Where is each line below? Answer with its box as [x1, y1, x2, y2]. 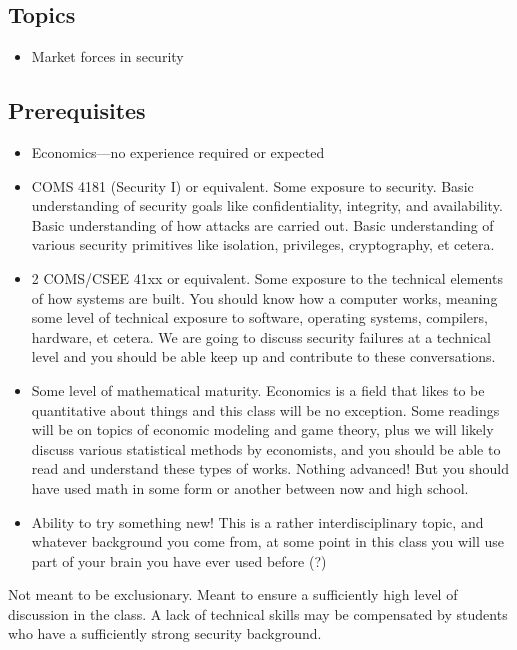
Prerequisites [8, 95, 146, 126]
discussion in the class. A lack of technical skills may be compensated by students [8, 603, 508, 624]
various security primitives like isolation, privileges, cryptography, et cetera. [31, 234, 495, 255]
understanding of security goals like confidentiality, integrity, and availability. [31, 195, 503, 216]
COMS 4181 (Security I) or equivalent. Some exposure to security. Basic [31, 175, 474, 196]
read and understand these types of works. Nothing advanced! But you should [31, 458, 509, 479]
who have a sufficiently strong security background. [8, 623, 322, 644]
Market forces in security [31, 46, 184, 67]
